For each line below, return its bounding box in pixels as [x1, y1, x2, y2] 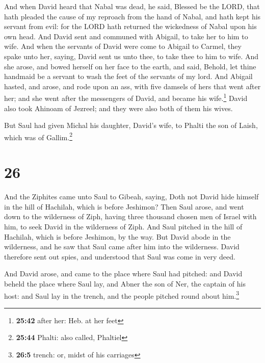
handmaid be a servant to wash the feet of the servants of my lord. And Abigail [4, 71, 253, 82]
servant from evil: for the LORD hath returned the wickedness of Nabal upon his [4, 21, 257, 32]
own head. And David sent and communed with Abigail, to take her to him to [4, 31, 248, 41]
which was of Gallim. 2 [4, 130, 72, 142]
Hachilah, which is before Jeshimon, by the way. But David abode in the [4, 231, 231, 242]
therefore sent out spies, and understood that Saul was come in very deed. [4, 251, 235, 262]
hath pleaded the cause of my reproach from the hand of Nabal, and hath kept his [4, 11, 261, 21]
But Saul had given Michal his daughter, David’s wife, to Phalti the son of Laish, [4, 120, 258, 131]
